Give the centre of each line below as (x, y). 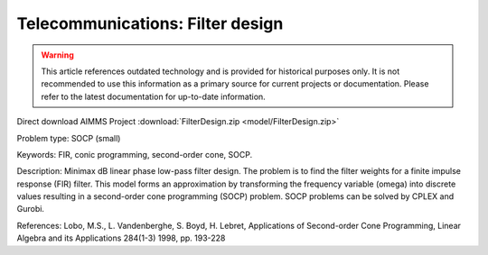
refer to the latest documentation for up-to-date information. (153, 96)
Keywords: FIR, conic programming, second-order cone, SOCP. (135, 154)
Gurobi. (31, 209)
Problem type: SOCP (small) (69, 138)
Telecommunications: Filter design (150, 23)
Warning (57, 55)
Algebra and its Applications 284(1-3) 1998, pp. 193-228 (121, 238)
